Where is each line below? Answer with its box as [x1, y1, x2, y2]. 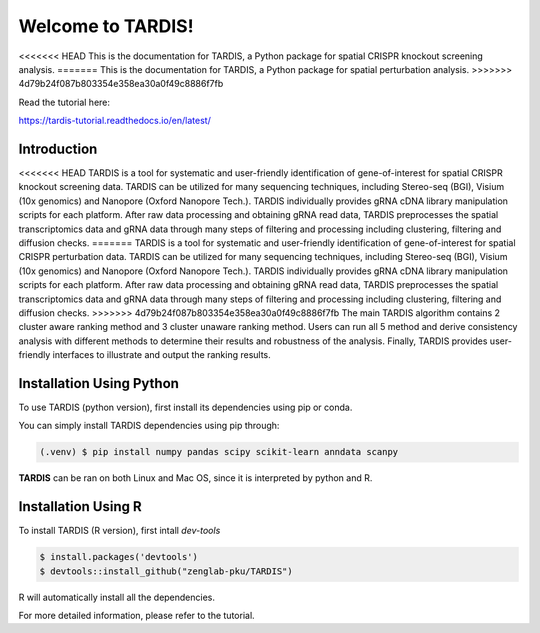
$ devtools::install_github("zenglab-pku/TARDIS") [39, 565, 294, 577]
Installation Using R [18, 498, 142, 515]
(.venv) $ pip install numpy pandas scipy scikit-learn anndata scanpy [39, 446, 399, 458]
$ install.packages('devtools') [39, 551, 199, 563]
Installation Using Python [18, 375, 180, 392]
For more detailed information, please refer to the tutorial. [18, 610, 255, 622]
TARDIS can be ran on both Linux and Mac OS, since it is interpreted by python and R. [18, 472, 373, 484]
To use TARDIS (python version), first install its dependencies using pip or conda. [18, 401, 353, 413]
